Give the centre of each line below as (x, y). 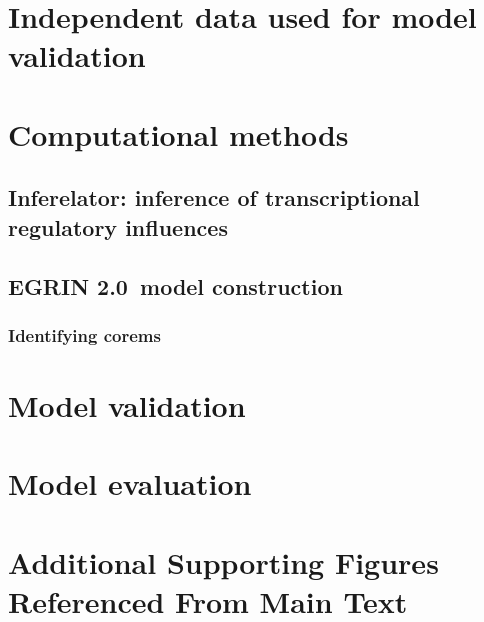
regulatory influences (118, 226)
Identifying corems (84, 334)
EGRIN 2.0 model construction (175, 285)
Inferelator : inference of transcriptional (214, 197)
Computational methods (178, 133)
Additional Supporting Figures (223, 561)
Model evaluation (130, 483)
